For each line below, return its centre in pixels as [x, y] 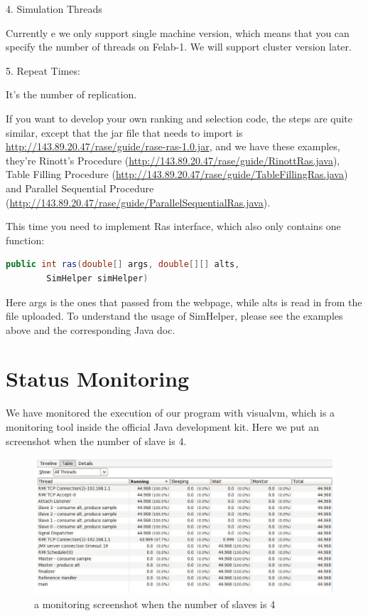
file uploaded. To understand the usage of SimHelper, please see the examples [174, 316]
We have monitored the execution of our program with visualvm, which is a [171, 413]
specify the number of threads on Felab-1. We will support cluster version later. [179, 47]
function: [25, 240]
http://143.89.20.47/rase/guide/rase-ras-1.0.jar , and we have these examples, [173, 146]
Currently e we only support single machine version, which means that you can [178, 32]
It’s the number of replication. [71, 94]
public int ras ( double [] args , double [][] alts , [123, 265]
